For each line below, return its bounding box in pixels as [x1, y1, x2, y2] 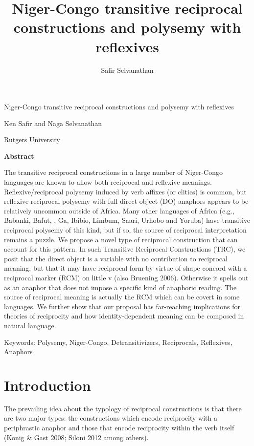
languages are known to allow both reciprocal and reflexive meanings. [4, 177, 212, 187]
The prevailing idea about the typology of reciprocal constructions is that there [4, 403, 242, 413]
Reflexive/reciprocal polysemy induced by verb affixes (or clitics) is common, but [4, 186, 247, 196]
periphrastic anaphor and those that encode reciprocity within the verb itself [4, 423, 234, 433]
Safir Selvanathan [101, 64, 154, 75]
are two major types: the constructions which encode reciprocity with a [4, 413, 217, 423]
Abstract [4, 150, 34, 161]
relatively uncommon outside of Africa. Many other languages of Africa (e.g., [4, 205, 234, 215]
